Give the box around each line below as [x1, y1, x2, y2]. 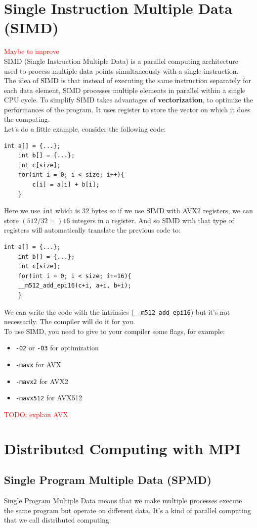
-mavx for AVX [15, 359, 61, 370]
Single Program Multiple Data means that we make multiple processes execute [4, 495, 242, 506]
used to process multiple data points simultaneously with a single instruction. [4, 65, 239, 76]
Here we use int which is [4, 205, 80, 216]
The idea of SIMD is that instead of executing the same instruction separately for [4, 75, 252, 86]
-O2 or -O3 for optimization [15, 342, 99, 353]
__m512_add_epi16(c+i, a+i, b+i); [18, 282, 131, 289]
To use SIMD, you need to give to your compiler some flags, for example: [4, 326, 225, 336]
